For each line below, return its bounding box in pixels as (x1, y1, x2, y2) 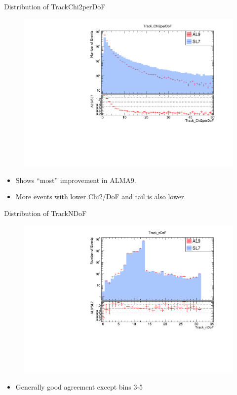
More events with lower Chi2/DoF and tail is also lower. (15, 191, 186, 202)
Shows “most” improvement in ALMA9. (15, 175, 136, 185)
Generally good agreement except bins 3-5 (15, 381, 143, 392)
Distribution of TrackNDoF (4, 208, 87, 218)
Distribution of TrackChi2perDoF (4, 1, 106, 11)
